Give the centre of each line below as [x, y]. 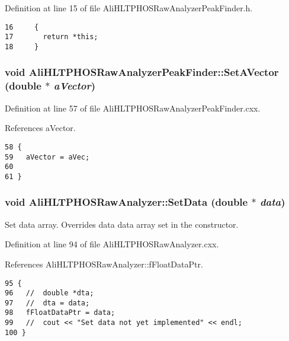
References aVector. [40, 128]
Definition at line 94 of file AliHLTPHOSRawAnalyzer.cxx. [112, 244]
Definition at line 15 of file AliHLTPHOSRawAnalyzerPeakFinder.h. [129, 8]
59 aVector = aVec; [47, 157]
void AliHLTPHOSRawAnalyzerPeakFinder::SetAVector [142, 72]
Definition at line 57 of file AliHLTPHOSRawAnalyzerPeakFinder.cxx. [133, 108]
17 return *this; [52, 37]
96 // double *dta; [49, 293]
